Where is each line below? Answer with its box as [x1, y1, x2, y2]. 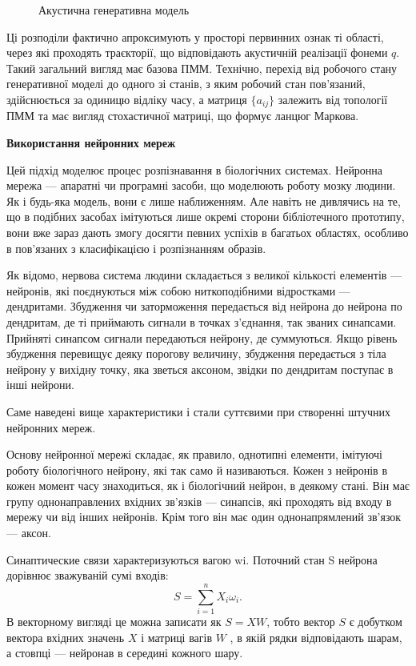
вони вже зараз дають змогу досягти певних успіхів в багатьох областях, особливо [6, 223, 409, 240]
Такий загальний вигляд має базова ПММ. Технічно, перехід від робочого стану [6, 59, 398, 76]
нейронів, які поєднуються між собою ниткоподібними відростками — [6, 282, 350, 299]
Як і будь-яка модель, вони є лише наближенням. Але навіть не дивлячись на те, [6, 192, 401, 209]
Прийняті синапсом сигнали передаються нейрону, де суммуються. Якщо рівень [6, 329, 398, 346]
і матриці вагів [141, 628, 213, 645]
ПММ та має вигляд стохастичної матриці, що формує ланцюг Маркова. [6, 107, 359, 124]
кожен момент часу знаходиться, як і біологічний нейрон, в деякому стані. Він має [6, 477, 410, 494]
